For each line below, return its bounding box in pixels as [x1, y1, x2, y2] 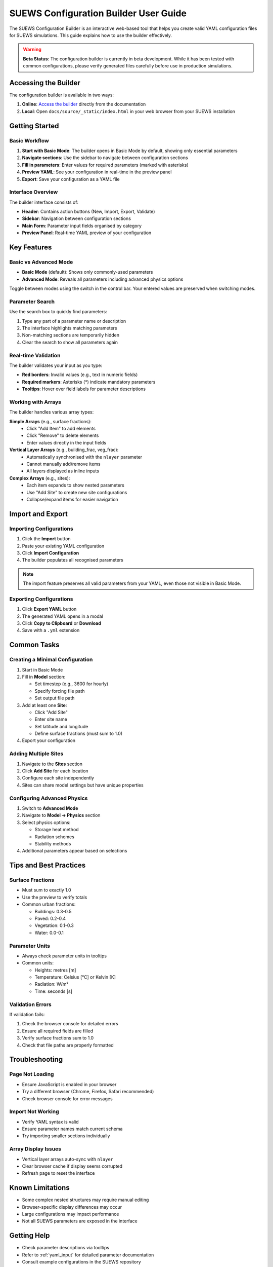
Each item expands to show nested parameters [26, 482, 125, 489]
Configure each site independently [22, 775, 95, 781]
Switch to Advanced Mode [22, 805, 78, 811]
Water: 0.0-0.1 [34, 929, 64, 936]
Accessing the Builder [9, 79, 80, 87]
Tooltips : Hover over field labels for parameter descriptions [22, 386, 146, 392]
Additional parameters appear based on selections [22, 848, 127, 854]
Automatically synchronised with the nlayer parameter [26, 454, 143, 460]
